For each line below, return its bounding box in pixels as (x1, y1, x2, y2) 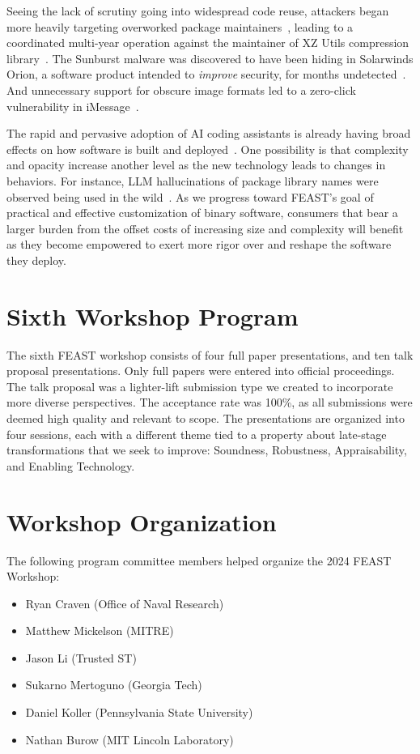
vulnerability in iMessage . (6, 97, 139, 114)
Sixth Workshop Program (6, 299, 299, 332)
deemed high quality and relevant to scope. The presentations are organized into (6, 410, 405, 426)
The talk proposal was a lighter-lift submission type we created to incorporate (6, 377, 393, 394)
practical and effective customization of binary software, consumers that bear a (6, 204, 398, 221)
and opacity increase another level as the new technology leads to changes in (6, 156, 386, 173)
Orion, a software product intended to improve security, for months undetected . (6, 66, 406, 83)
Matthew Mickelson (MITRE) (25, 622, 174, 639)
